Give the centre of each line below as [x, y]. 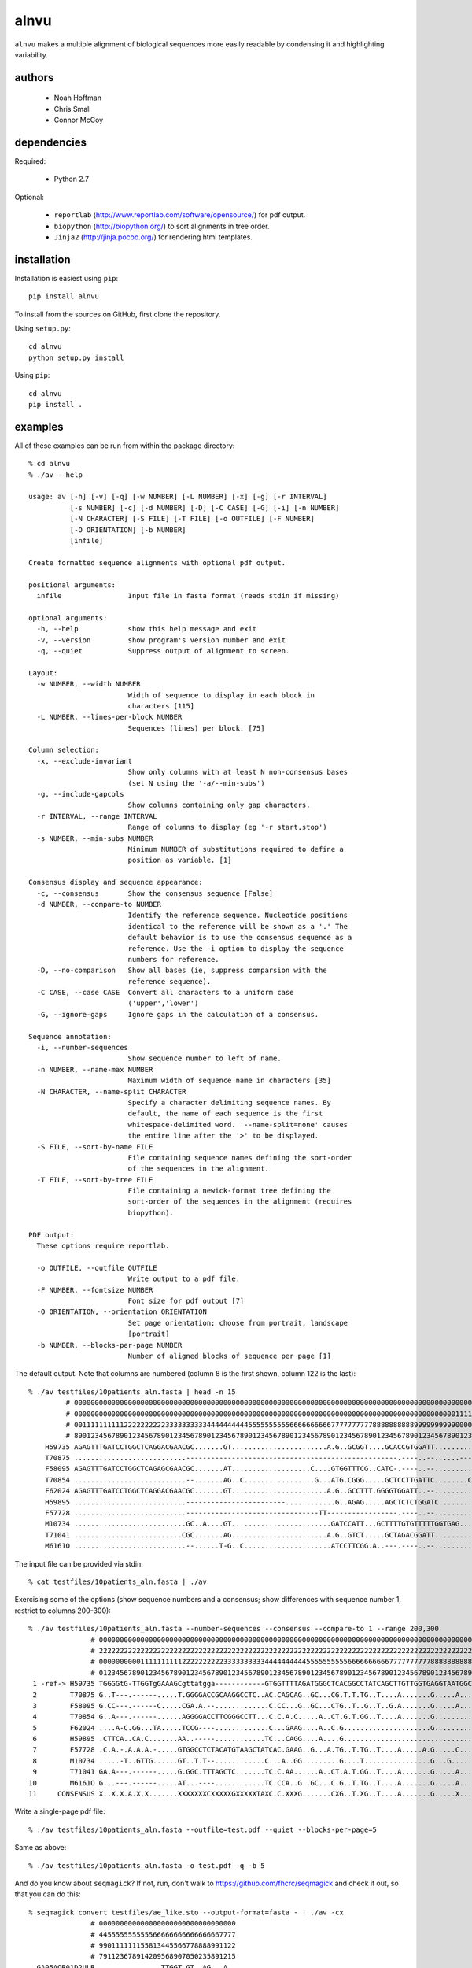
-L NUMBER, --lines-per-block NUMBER [109, 717]
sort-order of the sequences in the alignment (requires [240, 1202]
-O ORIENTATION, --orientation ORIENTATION [122, 1312]
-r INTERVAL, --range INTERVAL [97, 816]
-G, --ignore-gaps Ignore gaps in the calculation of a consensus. [178, 1014]
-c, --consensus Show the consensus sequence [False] [155, 893]
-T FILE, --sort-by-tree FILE [95, 1180]
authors [34, 78]
